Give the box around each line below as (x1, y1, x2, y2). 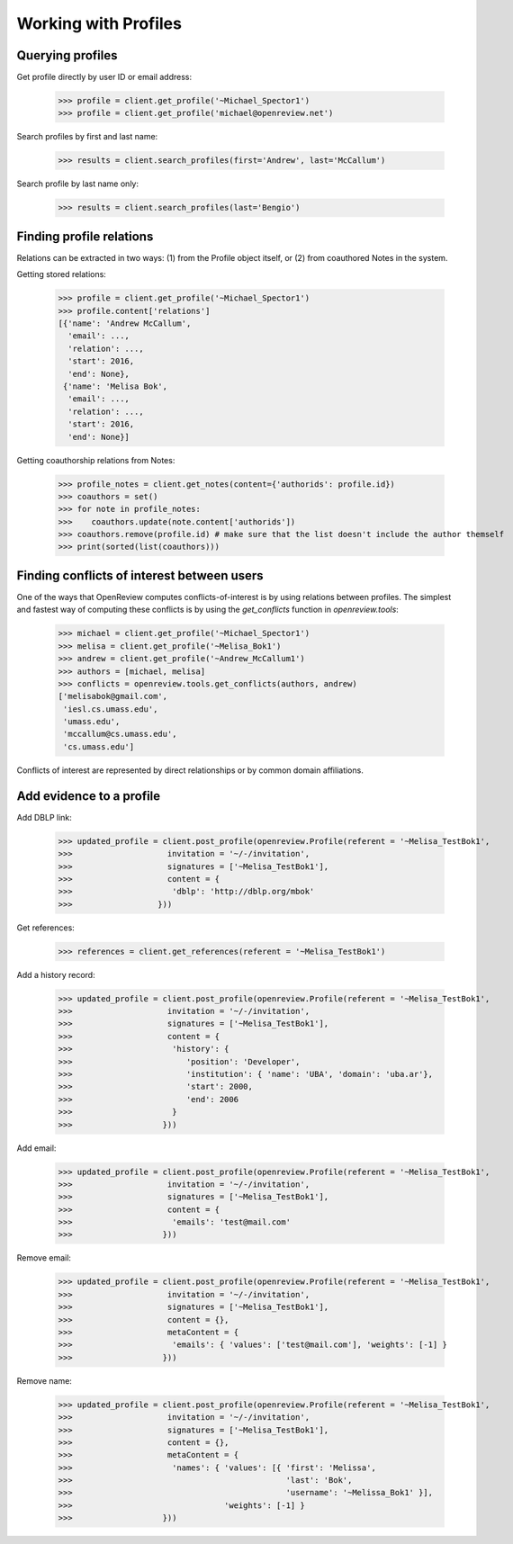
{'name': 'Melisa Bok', (63, 381, 168, 391)
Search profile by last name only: (16, 178, 139, 189)
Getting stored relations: (16, 269, 107, 280)
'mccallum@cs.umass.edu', (63, 729, 177, 740)
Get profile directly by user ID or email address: (16, 72, 193, 83)
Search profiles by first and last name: (16, 131, 158, 142)
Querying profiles (16, 48, 118, 63)
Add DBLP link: (16, 812, 72, 822)
